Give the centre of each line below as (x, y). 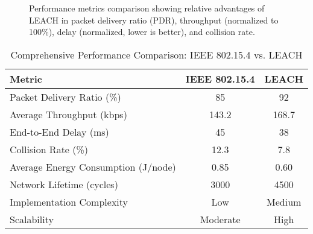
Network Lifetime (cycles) (64, 184)
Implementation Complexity (69, 201)
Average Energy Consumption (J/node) (93, 166)
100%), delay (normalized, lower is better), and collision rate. (142, 32)
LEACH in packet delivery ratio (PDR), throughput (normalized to (154, 20)
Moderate (220, 219)
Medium (284, 201)
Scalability (32, 219)
